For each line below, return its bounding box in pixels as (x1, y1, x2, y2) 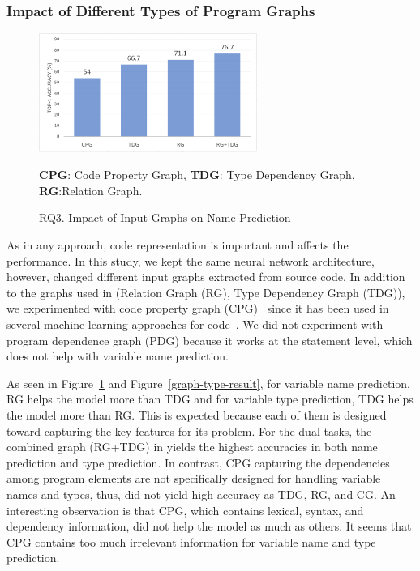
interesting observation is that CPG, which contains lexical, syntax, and (6, 501, 364, 518)
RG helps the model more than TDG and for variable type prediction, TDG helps (6, 390, 414, 407)
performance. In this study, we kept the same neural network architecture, (6, 252, 375, 269)
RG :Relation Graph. (39, 181, 143, 198)
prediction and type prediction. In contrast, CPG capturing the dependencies (6, 454, 390, 471)
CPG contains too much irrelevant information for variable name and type (6, 533, 376, 550)
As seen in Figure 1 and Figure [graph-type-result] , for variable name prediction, (6, 374, 410, 391)
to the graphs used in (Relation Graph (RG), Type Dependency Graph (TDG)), (6, 283, 405, 300)
